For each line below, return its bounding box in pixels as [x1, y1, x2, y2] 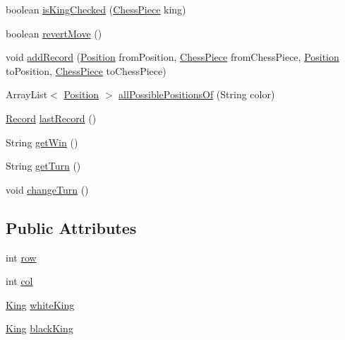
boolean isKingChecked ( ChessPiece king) [6, 2, 186, 16]
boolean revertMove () [6, 25, 102, 40]
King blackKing [6, 321, 73, 336]
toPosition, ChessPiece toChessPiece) [6, 63, 167, 78]
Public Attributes [6, 216, 137, 238]
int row [6, 250, 37, 264]
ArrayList [6, 87, 48, 102]
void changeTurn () [6, 182, 89, 197]
